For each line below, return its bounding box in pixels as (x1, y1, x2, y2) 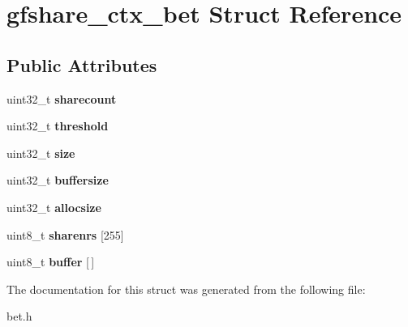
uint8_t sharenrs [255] (6, 226, 124, 243)
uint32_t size (6, 144, 75, 161)
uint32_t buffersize (6, 172, 109, 189)
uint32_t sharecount (6, 90, 117, 107)
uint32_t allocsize (6, 198, 101, 215)
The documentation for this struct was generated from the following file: (6, 280, 366, 297)
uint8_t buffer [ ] (6, 253, 95, 270)
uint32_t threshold (6, 117, 109, 134)
